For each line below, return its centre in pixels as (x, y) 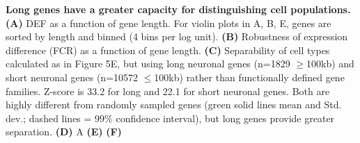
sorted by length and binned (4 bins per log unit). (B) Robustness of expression (177, 36)
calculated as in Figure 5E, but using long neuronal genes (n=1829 (148, 64)
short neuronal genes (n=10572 (72, 77)
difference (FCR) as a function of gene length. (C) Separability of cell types (168, 50)
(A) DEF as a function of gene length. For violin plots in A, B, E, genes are (169, 23)
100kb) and (330, 64)
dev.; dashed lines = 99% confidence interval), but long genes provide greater (170, 118)
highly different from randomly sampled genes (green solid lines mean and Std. (174, 104)
